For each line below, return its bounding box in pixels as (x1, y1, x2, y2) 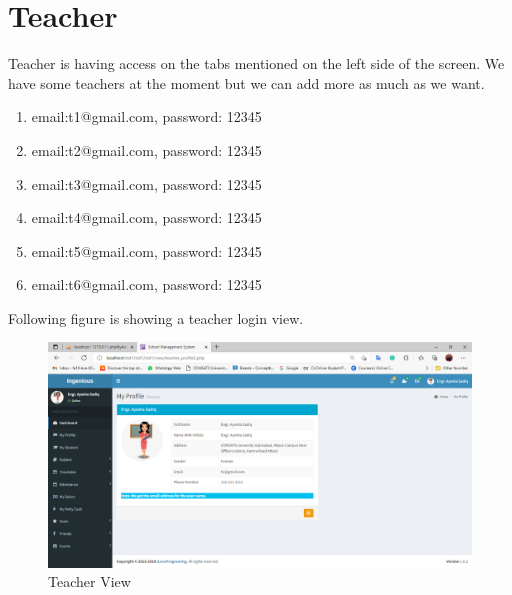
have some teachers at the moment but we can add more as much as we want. (8, 72, 485, 93)
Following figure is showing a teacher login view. (8, 307, 304, 328)
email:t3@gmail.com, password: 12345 (31, 173, 262, 194)
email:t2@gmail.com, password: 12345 (31, 139, 262, 160)
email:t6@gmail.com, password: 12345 (31, 274, 262, 295)
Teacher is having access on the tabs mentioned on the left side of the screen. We (8, 53, 505, 74)
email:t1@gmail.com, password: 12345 (31, 106, 262, 127)
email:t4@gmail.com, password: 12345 (31, 207, 262, 228)
